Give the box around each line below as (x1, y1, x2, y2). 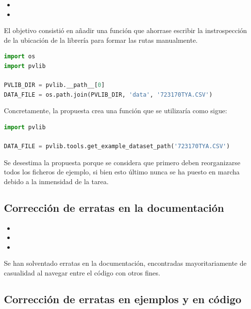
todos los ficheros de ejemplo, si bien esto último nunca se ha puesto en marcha (4, 167, 240, 177)
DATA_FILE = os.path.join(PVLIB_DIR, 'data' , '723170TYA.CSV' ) (4, 91, 213, 98)
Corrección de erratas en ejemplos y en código (4, 292, 242, 307)
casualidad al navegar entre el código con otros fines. (4, 268, 160, 278)
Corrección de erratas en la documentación (4, 200, 224, 215)
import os (4, 53, 35, 60)
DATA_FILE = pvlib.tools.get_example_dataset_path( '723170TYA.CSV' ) (4, 143, 230, 150)
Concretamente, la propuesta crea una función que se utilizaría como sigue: (4, 105, 227, 116)
